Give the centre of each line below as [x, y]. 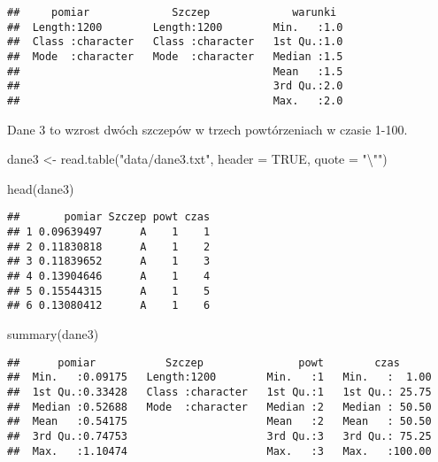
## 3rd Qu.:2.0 [175, 86]
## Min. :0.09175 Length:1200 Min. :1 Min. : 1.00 [219, 377]
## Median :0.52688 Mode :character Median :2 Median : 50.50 [219, 407]
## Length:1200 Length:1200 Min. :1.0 [175, 27]
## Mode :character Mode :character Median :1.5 [175, 56]
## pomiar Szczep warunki [172, 12]
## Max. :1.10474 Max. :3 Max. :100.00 [219, 451]
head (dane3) [41, 188]
